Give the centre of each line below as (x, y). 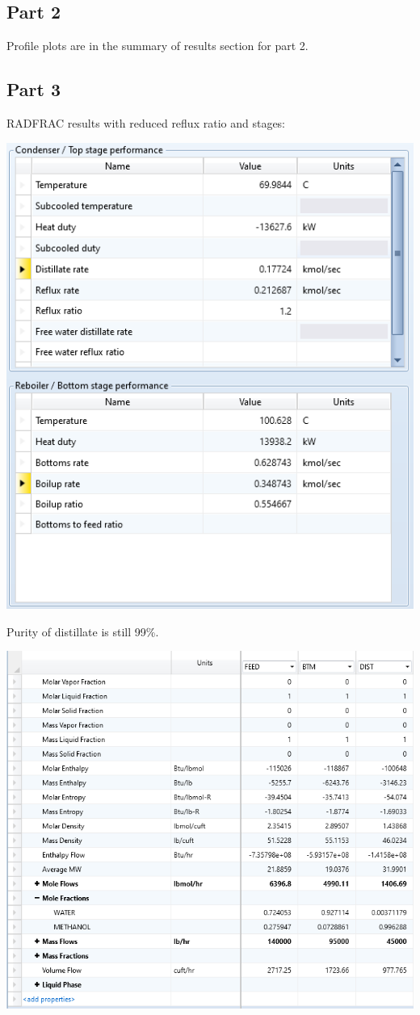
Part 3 (34, 89)
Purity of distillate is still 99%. (83, 631)
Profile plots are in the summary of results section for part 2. (157, 46)
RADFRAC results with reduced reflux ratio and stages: (146, 123)
